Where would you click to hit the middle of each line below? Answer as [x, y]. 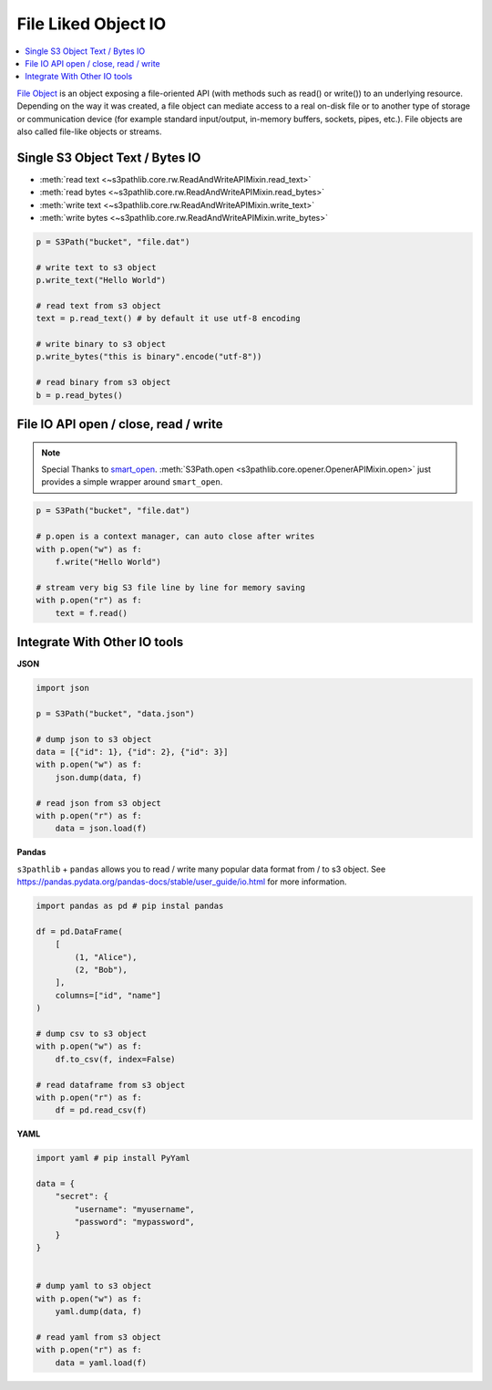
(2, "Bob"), [101, 970]
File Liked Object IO [92, 24]
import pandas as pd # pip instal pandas [130, 906]
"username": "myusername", [134, 1209]
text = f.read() [91, 613]
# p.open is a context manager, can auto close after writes [175, 537]
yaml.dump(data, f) [99, 1311]
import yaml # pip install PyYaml [113, 1158]
